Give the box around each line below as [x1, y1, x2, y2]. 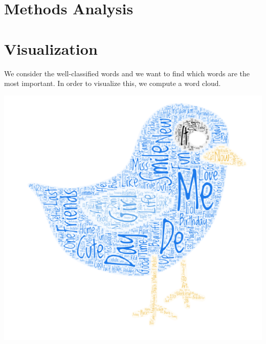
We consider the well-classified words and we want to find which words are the [4, 68, 250, 78]
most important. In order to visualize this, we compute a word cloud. [4, 78, 221, 89]
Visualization [4, 38, 98, 59]
